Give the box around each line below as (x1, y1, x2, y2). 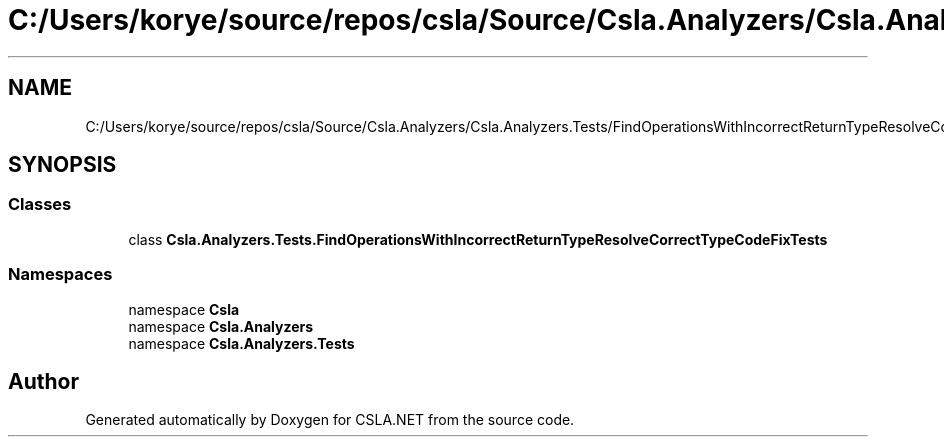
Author (8, 368, 79, 394)
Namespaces (8, 264, 113, 285)
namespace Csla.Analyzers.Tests (128, 334, 355, 352)
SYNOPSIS (8, 152, 117, 178)
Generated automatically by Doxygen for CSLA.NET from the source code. (85, 411, 575, 429)
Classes (8, 194, 72, 215)
